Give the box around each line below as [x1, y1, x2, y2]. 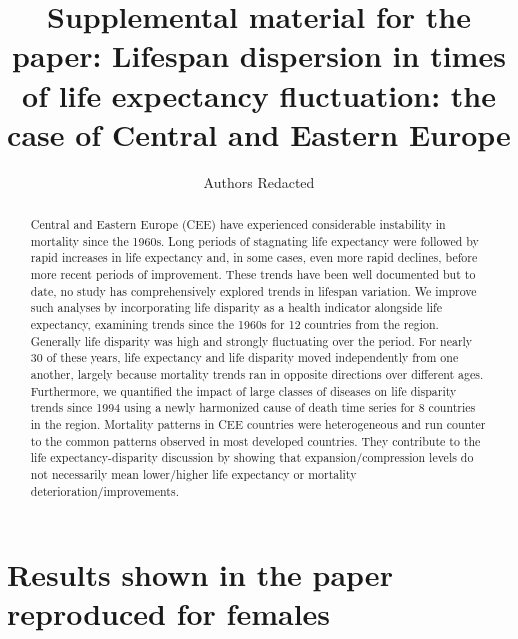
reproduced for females [7, 593, 331, 634]
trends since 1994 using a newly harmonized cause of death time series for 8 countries [30, 399, 476, 416]
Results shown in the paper [7, 554, 393, 595]
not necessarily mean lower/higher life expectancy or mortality [30, 465, 357, 482]
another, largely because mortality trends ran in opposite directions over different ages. [30, 365, 484, 382]
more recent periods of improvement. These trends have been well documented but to [30, 266, 476, 283]
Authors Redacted [203, 171, 315, 192]
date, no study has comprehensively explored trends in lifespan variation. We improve [30, 282, 477, 299]
